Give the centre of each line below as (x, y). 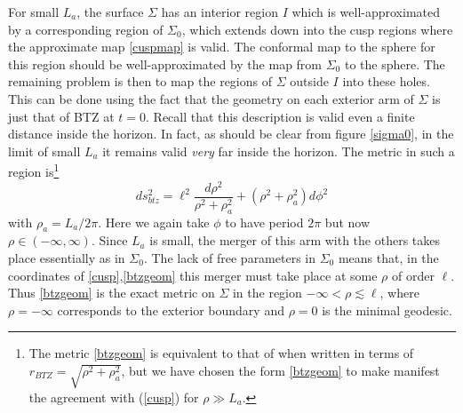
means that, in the (388, 257)
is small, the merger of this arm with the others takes (295, 240)
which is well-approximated (366, 12)
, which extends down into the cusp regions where (317, 29)
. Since (109, 240)
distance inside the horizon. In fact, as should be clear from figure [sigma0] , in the (231, 134)
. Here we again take (154, 222)
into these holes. (386, 81)
